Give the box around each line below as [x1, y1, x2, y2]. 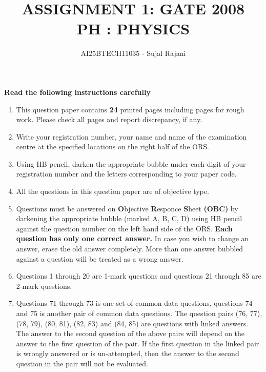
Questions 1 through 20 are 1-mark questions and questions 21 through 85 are [16, 270, 261, 281]
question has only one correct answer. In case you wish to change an [16, 233, 249, 244]
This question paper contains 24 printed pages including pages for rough [16, 104, 244, 114]
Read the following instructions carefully [4, 86, 151, 97]
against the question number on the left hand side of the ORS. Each [16, 223, 233, 233]
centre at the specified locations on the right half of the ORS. [16, 141, 209, 152]
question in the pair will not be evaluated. [16, 358, 148, 368]
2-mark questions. [16, 280, 72, 291]
